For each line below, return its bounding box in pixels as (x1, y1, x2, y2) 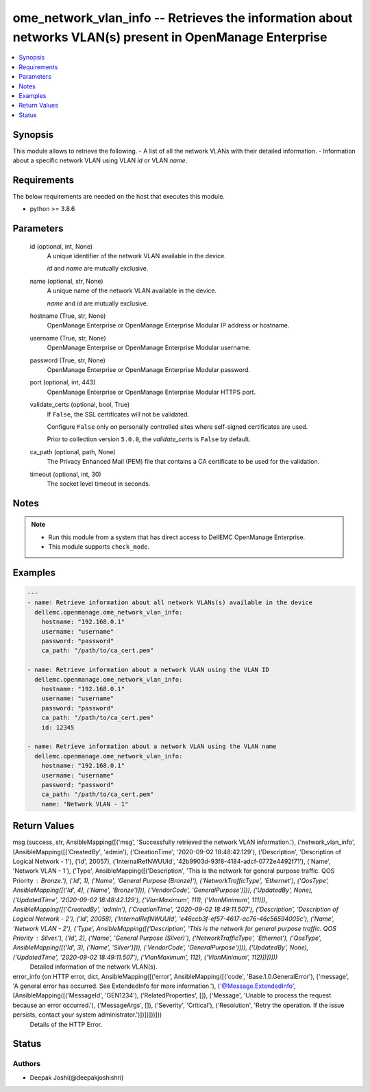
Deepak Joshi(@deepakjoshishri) (29, 1073, 124, 1082)
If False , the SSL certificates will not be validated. (47, 410, 190, 418)
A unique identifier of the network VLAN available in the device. (47, 252, 226, 260)
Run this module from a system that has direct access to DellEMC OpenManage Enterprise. (48, 533, 306, 541)
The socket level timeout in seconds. (47, 480, 151, 488)
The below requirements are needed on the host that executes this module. (12, 192, 225, 200)
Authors (12, 1059, 41, 1069)
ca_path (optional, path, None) (29, 447, 116, 456)
